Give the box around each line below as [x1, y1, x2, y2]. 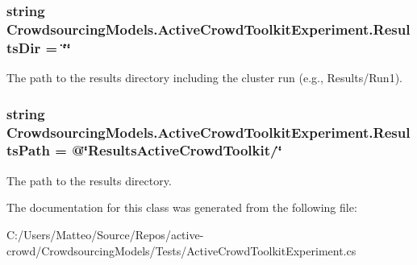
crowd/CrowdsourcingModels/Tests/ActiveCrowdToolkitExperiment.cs [6, 242, 357, 259]
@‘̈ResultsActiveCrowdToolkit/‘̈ [72, 140, 282, 160]
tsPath [6, 140, 50, 160]
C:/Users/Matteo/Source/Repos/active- [6, 226, 204, 242]
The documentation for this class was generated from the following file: [6, 199, 357, 216]
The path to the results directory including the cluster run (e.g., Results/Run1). [6, 69, 402, 86]
